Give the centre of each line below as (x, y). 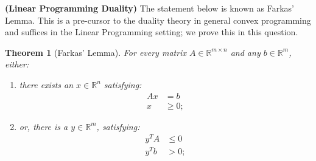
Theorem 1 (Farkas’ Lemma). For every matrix (96, 52)
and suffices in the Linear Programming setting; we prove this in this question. (152, 32)
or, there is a (44, 126)
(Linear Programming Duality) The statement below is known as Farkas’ (149, 8)
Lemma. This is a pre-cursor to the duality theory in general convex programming (158, 20)
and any (245, 52)
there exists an (46, 84)
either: (17, 64)
